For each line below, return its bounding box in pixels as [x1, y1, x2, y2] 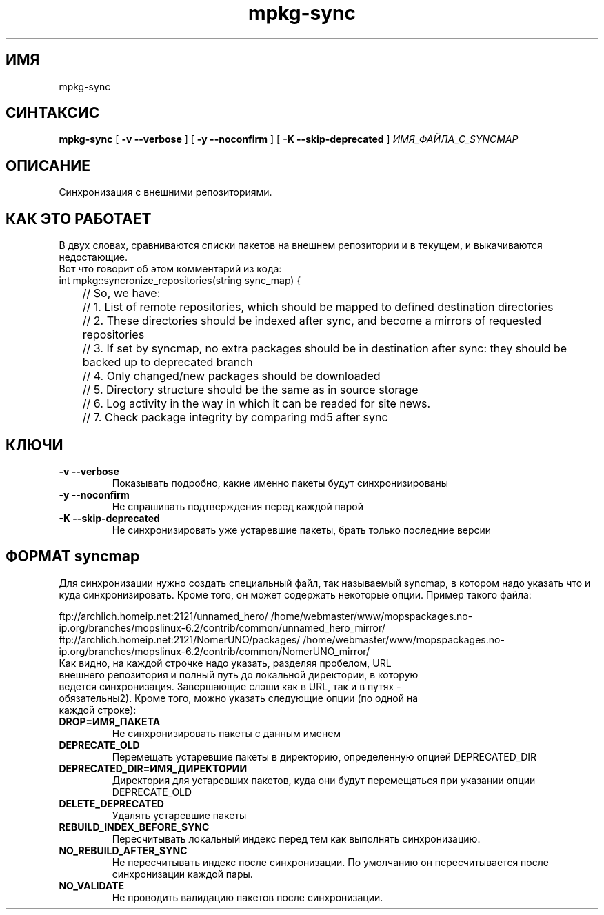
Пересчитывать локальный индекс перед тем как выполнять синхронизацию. [112, 832, 481, 845]
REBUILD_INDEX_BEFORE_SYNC [59, 821, 210, 833]
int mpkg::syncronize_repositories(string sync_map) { [59, 274, 301, 287]
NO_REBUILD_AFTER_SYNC [59, 844, 188, 856]
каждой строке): [59, 703, 137, 716]
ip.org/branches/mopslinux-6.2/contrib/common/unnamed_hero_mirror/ [59, 621, 385, 634]
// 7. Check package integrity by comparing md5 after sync [82, 410, 388, 425]
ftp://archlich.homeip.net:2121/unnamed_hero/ [59, 610, 268, 622]
